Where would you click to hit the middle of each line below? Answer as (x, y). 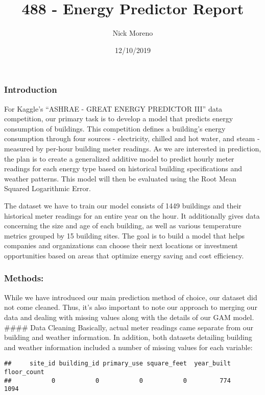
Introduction (31, 89)
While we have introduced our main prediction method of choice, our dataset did (131, 297)
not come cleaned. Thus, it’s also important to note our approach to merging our (131, 307)
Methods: (24, 278)
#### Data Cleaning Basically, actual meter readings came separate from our (129, 327)
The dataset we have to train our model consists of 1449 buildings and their (123, 205)
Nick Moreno (133, 33)
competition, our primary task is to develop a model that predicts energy (119, 118)
